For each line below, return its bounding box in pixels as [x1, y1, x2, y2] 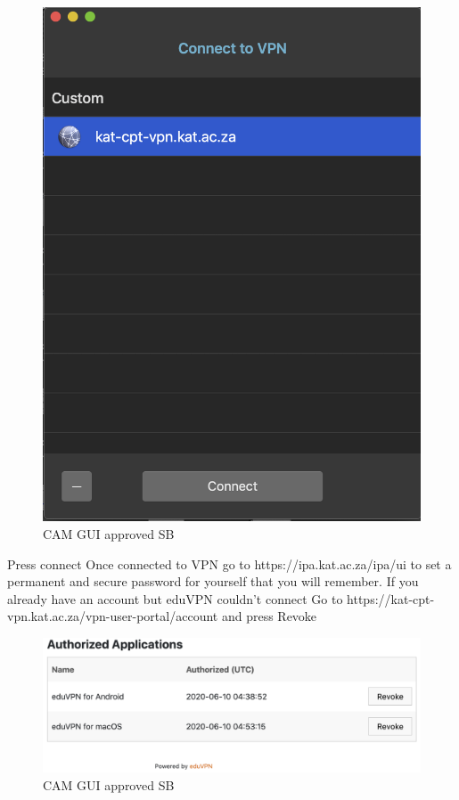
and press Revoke [221, 607, 317, 625]
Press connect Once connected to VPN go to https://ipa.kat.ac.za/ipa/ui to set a [7, 554, 452, 573]
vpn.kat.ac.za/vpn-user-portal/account [7, 607, 218, 625]
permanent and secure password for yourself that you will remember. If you [7, 572, 419, 591]
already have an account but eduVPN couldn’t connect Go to [7, 589, 343, 608]
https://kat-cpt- [347, 589, 435, 608]
